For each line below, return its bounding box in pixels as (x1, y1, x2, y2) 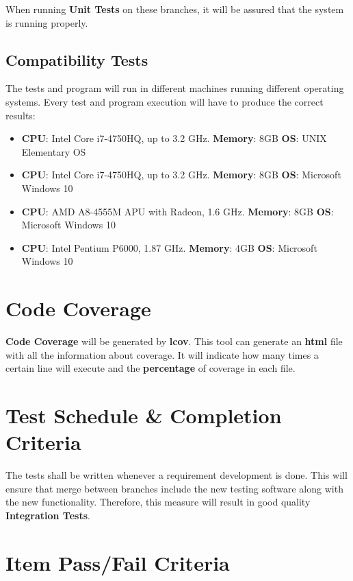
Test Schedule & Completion (5, 401, 282, 429)
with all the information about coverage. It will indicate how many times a (5, 347, 319, 361)
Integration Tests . (5, 508, 90, 522)
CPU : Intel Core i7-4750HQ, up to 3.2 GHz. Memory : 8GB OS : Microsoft (21, 167, 341, 182)
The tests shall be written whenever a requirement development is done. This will (5, 468, 348, 482)
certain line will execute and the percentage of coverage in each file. (5, 361, 296, 375)
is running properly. (5, 15, 88, 29)
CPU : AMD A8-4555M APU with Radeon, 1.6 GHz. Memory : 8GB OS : (21, 204, 334, 218)
